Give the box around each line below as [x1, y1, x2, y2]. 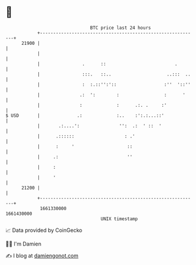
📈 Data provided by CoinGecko [5, 227, 83, 234]
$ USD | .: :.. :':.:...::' [5, 112, 165, 119]
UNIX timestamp [100, 215, 138, 222]
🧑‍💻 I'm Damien [5, 240, 42, 247]
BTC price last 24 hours [90, 25, 151, 31]
